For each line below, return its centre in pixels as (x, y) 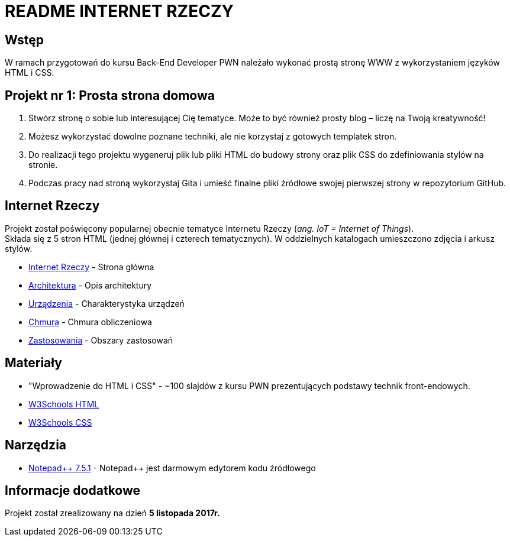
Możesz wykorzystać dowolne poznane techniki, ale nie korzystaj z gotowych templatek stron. (213, 137)
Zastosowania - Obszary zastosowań (101, 340)
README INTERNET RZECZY (119, 11)
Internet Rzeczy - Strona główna (91, 267)
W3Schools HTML (64, 404)
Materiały (33, 363)
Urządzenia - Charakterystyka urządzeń (106, 303)
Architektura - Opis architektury (90, 285)
